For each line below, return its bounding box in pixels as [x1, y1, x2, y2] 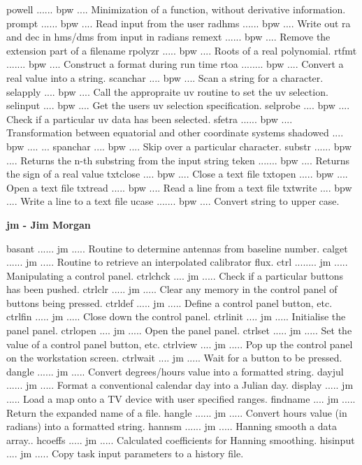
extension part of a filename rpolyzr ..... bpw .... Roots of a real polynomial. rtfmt [6, 43, 357, 57]
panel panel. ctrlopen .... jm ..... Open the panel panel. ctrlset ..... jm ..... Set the [6, 323, 352, 338]
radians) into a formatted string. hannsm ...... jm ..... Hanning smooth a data [6, 419, 337, 434]
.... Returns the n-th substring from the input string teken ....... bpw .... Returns [6, 152, 350, 167]
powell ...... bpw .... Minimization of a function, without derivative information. [6, 2, 346, 16]
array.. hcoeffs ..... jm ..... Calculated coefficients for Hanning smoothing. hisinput [6, 432, 355, 447]
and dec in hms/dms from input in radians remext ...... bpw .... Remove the [6, 29, 331, 44]
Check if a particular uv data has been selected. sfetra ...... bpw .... [6, 111, 293, 126]
